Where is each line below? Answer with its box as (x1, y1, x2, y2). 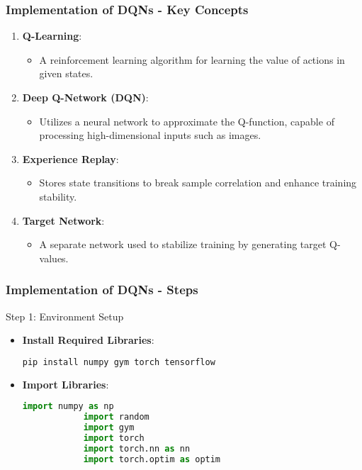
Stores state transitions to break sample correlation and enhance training (39, 175, 357, 190)
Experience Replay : (22, 151, 119, 166)
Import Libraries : (22, 376, 109, 391)
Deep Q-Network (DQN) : (22, 90, 149, 104)
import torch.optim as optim (83, 454, 221, 464)
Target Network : (22, 213, 105, 228)
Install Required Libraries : (22, 332, 154, 347)
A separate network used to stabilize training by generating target (39, 237, 327, 252)
